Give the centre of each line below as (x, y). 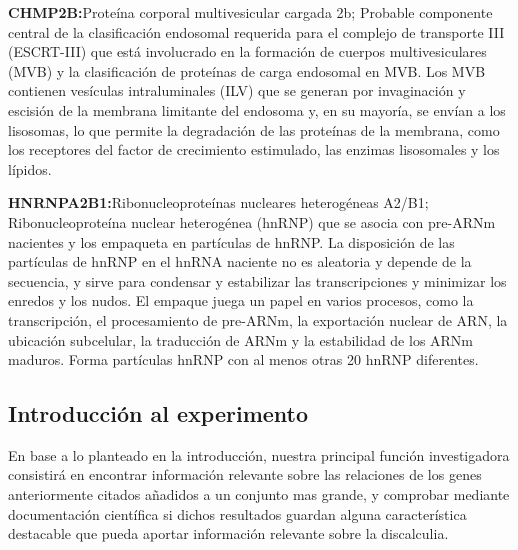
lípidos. (30, 168)
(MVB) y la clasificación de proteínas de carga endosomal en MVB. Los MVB (247, 70)
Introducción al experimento (158, 413)
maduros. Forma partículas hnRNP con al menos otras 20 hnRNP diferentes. (243, 359)
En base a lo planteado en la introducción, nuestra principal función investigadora (259, 454)
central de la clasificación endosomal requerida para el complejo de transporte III (256, 31)
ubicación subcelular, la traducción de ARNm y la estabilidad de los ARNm (241, 339)
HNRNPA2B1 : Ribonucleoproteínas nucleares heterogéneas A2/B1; (218, 202)
